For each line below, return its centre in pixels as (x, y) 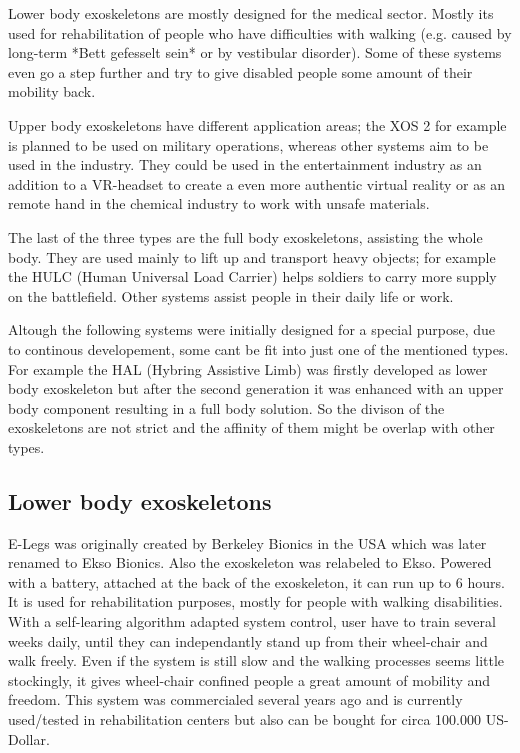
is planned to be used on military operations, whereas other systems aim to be (248, 144)
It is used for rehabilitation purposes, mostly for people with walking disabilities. (255, 601)
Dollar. (29, 738)
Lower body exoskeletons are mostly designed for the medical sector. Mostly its (251, 13)
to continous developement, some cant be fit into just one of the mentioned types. (258, 348)
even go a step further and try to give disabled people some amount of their (240, 71)
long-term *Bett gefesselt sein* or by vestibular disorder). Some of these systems (255, 52)
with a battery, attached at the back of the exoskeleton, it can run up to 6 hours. (256, 581)
